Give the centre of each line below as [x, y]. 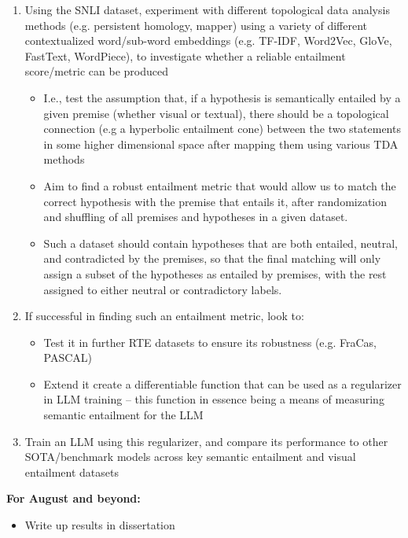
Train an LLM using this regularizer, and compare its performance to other [206, 441]
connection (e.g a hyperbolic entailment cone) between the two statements [222, 129]
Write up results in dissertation [100, 525]
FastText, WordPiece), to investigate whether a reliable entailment [185, 55]
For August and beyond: [74, 498]
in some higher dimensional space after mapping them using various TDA [221, 144]
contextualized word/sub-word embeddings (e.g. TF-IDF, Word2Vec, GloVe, [208, 41]
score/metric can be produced [96, 71]
